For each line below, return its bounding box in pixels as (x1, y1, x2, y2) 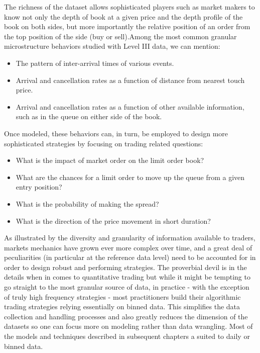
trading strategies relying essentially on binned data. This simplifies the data (4, 301, 240, 312)
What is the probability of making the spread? (16, 198, 159, 209)
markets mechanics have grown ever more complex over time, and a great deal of (4, 242, 252, 252)
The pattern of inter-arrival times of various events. (16, 57, 174, 68)
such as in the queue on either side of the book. (16, 111, 162, 122)
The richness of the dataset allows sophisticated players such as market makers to (4, 2, 255, 12)
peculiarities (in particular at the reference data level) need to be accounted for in (4, 252, 256, 262)
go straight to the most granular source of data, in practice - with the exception (4, 282, 249, 292)
